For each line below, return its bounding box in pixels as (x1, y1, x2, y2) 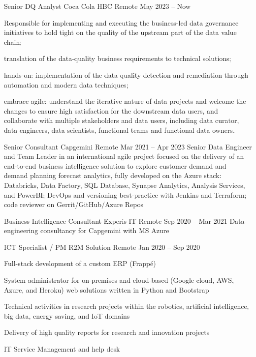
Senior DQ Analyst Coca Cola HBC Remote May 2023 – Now (4, 1, 191, 11)
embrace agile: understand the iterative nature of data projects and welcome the (4, 96, 246, 106)
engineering (4, 225, 38, 236)
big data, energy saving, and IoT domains (4, 310, 130, 321)
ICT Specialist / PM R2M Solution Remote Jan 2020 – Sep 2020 (4, 241, 200, 252)
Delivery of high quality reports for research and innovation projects (4, 327, 210, 337)
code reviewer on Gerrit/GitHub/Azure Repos (4, 199, 143, 209)
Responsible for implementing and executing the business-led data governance (4, 17, 239, 28)
